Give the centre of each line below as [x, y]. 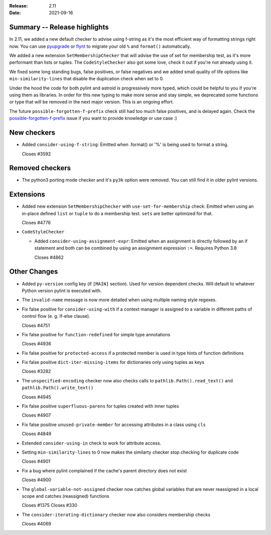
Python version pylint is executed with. [62, 291]
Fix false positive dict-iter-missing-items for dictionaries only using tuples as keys [113, 362]
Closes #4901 [36, 461]
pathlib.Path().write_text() [58, 388]
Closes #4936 [36, 344]
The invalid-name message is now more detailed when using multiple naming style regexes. [119, 300]
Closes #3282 [36, 371]
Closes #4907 [36, 415]
